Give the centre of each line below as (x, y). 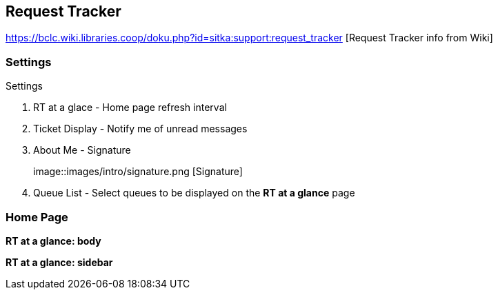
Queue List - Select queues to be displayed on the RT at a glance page (194, 193)
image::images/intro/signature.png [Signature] (138, 172)
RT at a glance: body (53, 241)
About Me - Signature (82, 150)
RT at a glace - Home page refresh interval (130, 108)
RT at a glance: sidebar (59, 262)
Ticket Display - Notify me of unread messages (140, 129)
